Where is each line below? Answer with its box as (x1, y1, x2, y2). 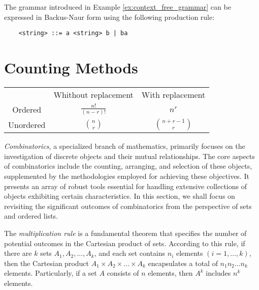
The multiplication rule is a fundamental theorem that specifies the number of (4, 227, 247, 238)
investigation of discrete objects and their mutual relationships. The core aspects (4, 150, 255, 161)
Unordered (8, 118, 46, 130)
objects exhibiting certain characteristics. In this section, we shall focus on (4, 191, 235, 201)
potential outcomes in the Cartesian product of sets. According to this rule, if (4, 238, 245, 248)
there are (4, 248, 32, 258)
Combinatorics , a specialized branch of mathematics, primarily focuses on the (4, 141, 245, 151)
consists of (107, 268, 139, 278)
